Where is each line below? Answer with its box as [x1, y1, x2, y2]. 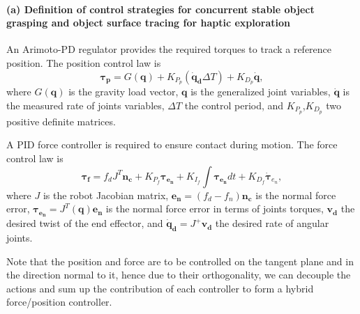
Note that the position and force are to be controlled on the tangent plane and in [6, 253, 354, 268]
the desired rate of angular [215, 216, 329, 230]
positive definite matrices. [6, 113, 116, 128]
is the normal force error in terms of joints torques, [105, 201, 324, 216]
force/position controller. [6, 295, 112, 309]
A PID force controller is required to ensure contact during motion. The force [6, 137, 338, 152]
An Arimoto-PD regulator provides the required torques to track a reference [6, 42, 332, 56]
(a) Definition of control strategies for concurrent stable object [6, 1, 315, 16]
